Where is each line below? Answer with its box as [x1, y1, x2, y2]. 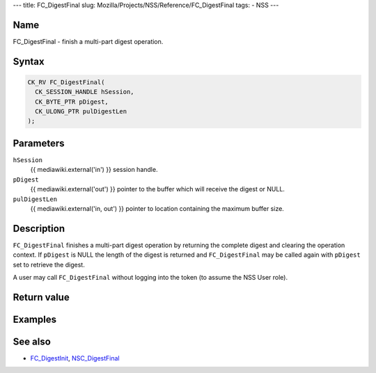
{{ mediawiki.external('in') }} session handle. [30, 166, 158, 174]
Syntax [13, 56, 45, 68]
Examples [13, 313, 57, 325]
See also [13, 335, 52, 347]
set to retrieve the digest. [13, 260, 85, 269]
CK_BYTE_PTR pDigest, [35, 97, 109, 106]
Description [13, 223, 65, 235]
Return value [13, 291, 70, 303]
